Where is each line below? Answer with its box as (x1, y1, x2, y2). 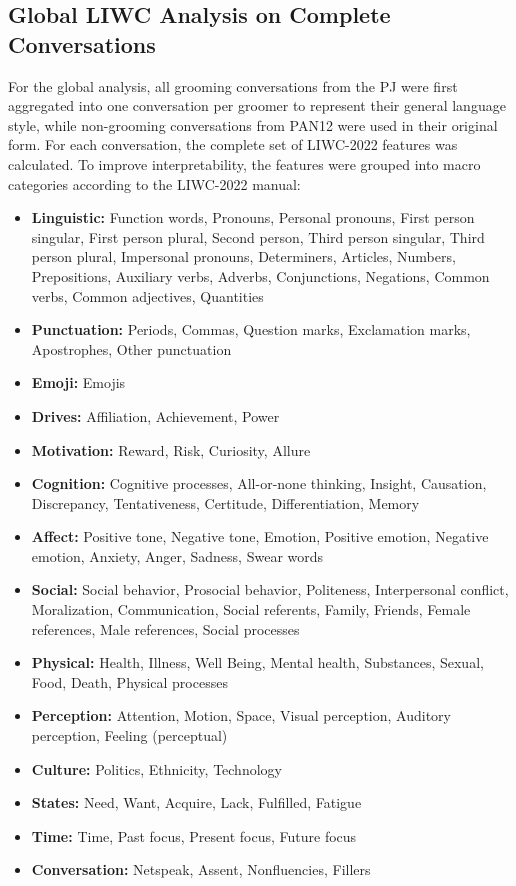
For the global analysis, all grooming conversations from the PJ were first (8, 75, 458, 96)
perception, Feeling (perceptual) (31, 725, 228, 746)
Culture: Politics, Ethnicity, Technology (31, 758, 282, 779)
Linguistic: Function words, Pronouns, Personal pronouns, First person (31, 207, 475, 228)
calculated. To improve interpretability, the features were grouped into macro (8, 153, 481, 174)
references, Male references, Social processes (31, 618, 300, 639)
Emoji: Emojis (31, 372, 126, 393)
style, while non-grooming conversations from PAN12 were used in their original (8, 114, 498, 135)
